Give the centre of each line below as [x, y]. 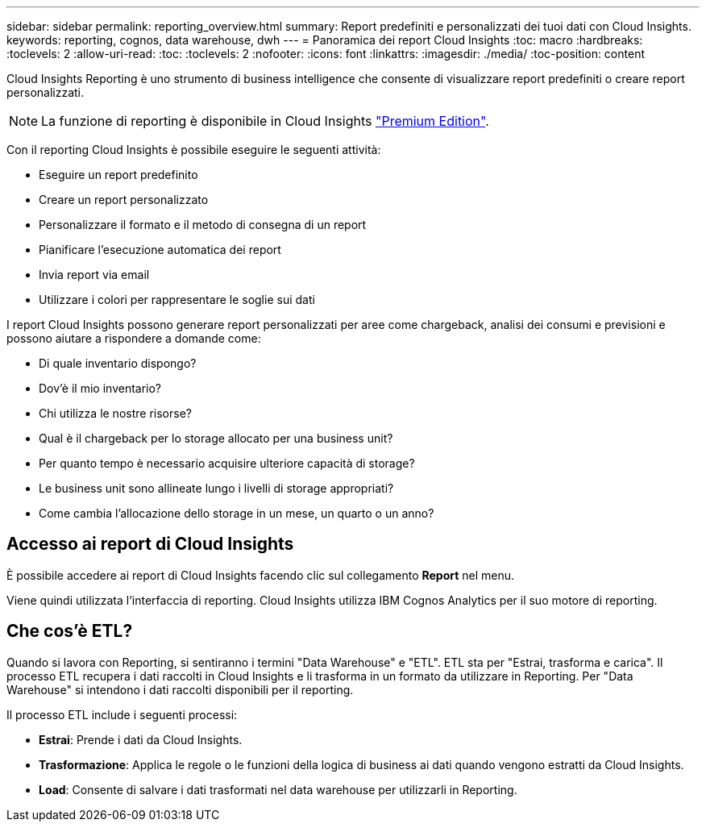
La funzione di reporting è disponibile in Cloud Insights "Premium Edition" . [265, 121]
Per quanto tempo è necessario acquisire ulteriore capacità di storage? [227, 463]
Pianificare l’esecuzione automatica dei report [160, 250]
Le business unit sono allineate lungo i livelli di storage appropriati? [216, 488]
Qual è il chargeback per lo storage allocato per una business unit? [216, 438]
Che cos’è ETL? [70, 631]
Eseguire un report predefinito [118, 175]
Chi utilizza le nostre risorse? [115, 413]
